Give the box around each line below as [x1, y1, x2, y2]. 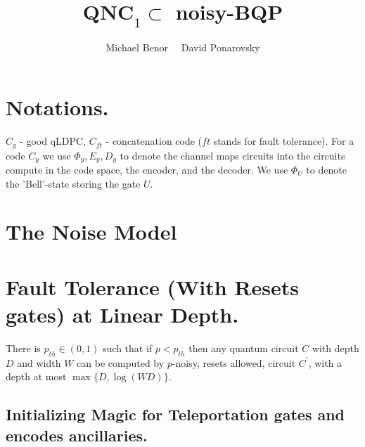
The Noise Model [6, 217, 177, 246]
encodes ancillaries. [6, 424, 148, 446]
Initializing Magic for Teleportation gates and [6, 403, 345, 425]
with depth [312, 340, 359, 355]
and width [17, 355, 61, 370]
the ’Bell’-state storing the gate [6, 176, 141, 190]
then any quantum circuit [188, 340, 299, 355]
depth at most [6, 369, 67, 384]
